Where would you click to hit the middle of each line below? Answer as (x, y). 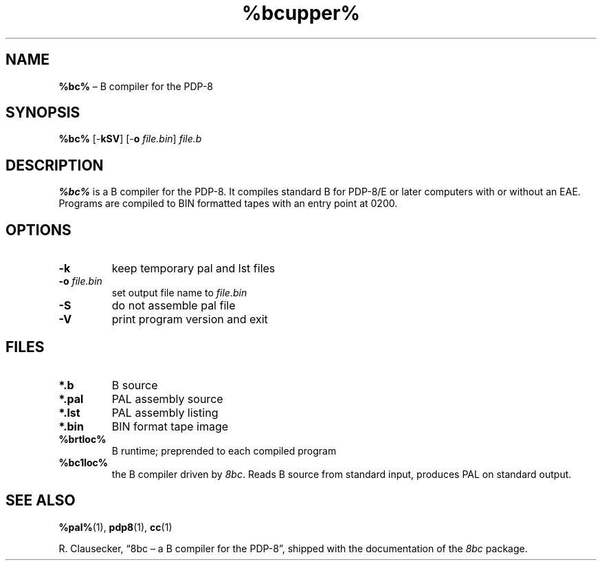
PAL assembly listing (165, 412)
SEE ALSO (41, 501)
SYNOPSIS (43, 113)
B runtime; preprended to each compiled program (224, 450)
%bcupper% (301, 13)
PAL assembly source (167, 399)
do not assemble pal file (174, 306)
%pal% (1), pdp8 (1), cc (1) (115, 527)
